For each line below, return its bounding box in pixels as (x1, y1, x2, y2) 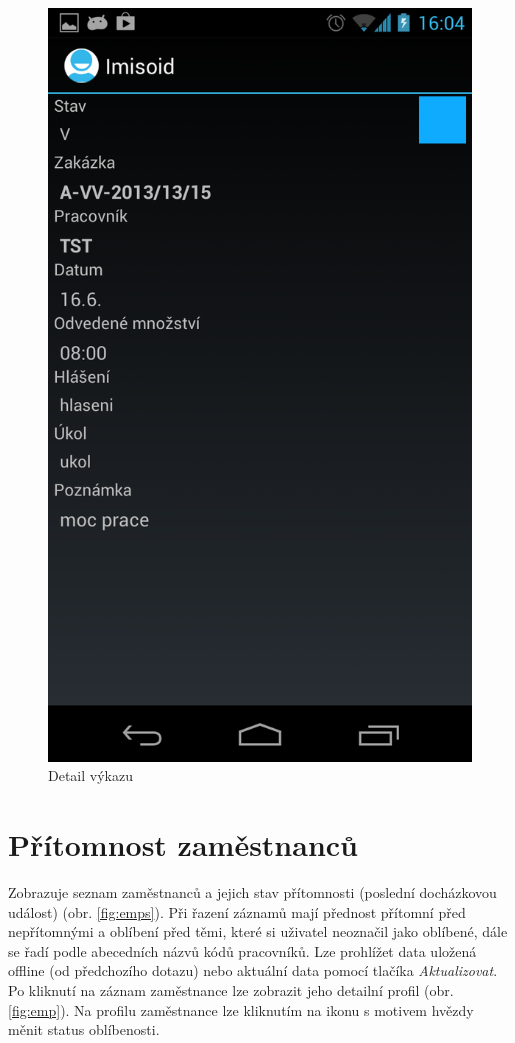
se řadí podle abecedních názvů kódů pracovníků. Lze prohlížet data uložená (8, 940, 477, 961)
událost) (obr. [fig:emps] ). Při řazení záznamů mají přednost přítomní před (8, 901, 466, 922)
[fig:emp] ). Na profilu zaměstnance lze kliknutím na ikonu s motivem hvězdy (8, 999, 474, 1020)
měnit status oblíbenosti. (8, 1019, 160, 1040)
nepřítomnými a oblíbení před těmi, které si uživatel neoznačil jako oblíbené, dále (8, 921, 508, 942)
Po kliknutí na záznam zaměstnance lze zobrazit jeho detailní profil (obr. (8, 980, 454, 1001)
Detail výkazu (48, 765, 133, 786)
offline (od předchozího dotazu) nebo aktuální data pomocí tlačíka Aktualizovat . (8, 960, 498, 981)
